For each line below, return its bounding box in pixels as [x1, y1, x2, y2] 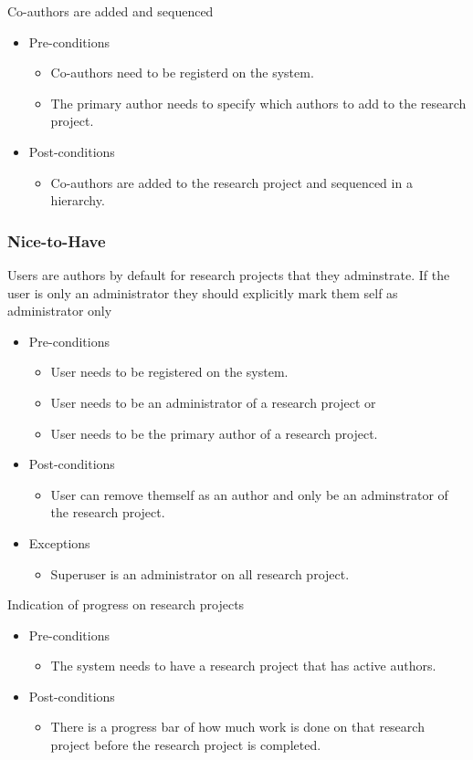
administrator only [7, 301, 112, 320]
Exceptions [28, 533, 90, 552]
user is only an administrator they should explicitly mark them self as [7, 283, 398, 302]
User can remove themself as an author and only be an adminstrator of [50, 484, 448, 504]
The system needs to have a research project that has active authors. [50, 656, 436, 675]
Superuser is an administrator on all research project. [50, 564, 350, 583]
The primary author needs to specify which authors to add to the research [50, 93, 467, 112]
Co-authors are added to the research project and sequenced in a [50, 172, 413, 192]
